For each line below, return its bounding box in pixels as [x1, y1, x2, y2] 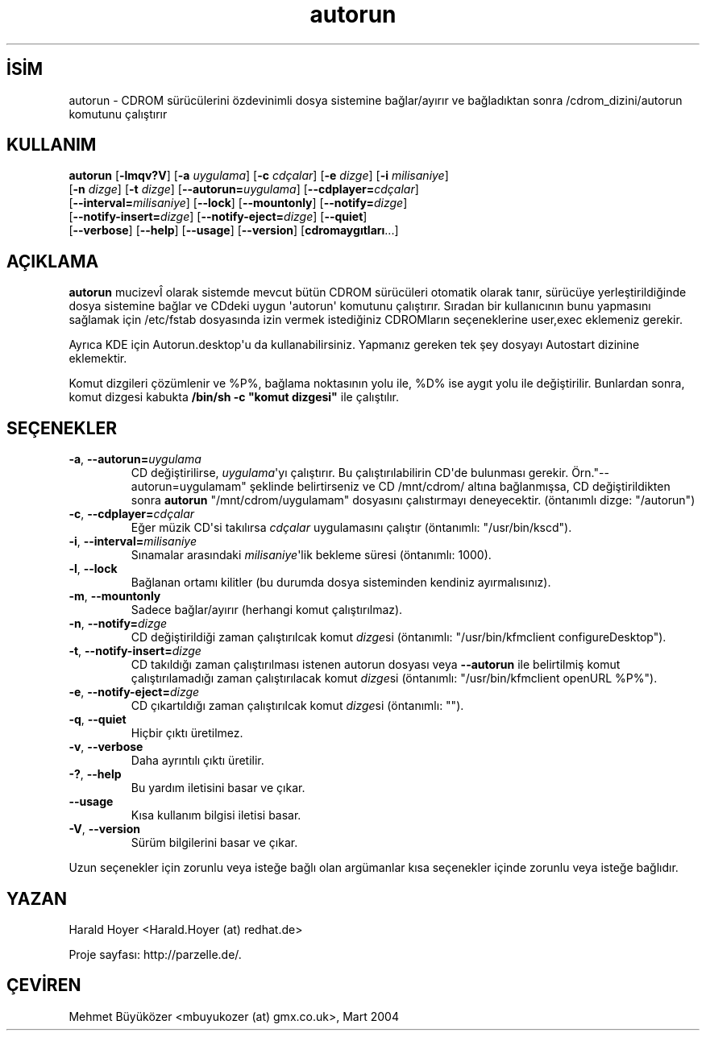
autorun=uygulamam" [131, 479, 247, 494]
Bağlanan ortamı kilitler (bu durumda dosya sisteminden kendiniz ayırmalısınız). [131, 575, 551, 590]
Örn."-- [571, 466, 609, 480]
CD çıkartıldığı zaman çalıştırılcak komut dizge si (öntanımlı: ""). [131, 699, 464, 713]
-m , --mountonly [69, 589, 161, 604]
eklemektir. [69, 351, 127, 366]
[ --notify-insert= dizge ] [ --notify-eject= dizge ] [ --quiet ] [69, 209, 368, 224]
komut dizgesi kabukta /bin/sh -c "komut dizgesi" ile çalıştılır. [69, 390, 400, 404]
